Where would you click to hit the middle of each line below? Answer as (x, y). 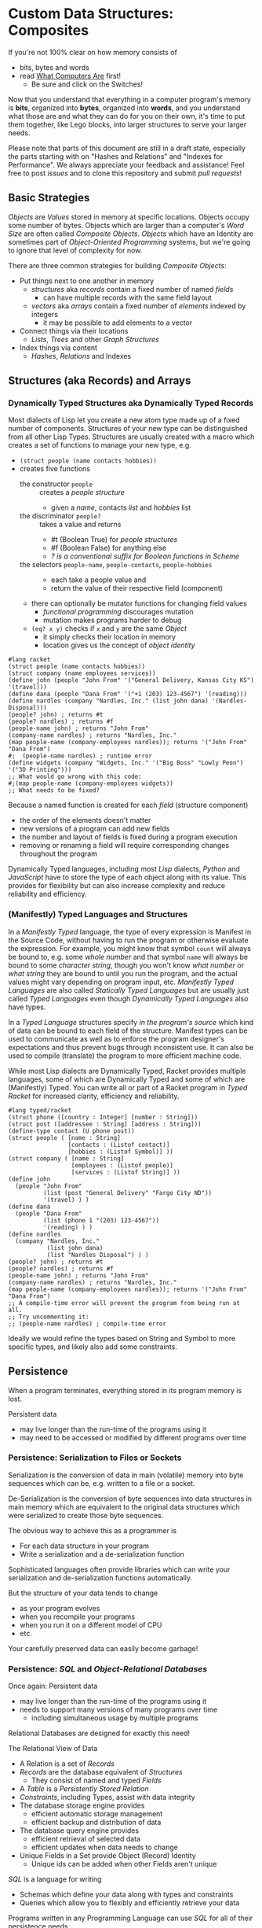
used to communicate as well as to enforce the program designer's (116, 1038)
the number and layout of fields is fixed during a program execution (128, 837)
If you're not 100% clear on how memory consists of (93, 52)
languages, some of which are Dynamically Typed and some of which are (127, 1079)
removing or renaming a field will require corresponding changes (124, 846)
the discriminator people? (60, 516)
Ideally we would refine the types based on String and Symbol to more (122, 1338)
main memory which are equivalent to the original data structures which (124, 1506)
